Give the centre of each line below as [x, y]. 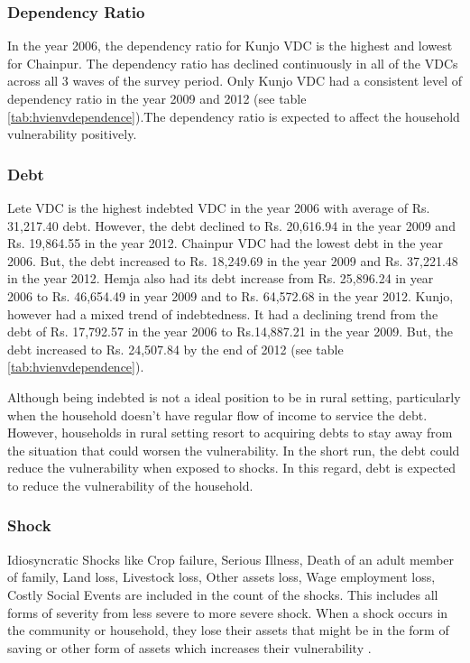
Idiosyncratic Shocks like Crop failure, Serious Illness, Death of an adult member [231, 559]
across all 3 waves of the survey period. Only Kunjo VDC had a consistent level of [235, 81]
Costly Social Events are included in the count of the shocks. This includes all [223, 594]
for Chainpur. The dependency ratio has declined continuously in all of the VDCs [233, 63]
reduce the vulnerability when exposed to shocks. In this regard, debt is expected [232, 468]
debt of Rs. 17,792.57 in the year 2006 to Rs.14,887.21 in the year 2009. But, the [230, 331]
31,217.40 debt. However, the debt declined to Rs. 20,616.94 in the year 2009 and [231, 225]
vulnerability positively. [72, 134]
